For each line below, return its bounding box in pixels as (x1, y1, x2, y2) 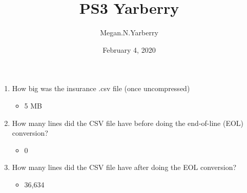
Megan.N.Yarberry (100, 27, 158, 38)
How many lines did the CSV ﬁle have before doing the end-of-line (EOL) (12, 117, 244, 128)
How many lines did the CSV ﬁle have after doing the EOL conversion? (12, 162, 237, 173)
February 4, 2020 (102, 44, 156, 55)
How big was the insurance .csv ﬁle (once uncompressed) (12, 83, 190, 94)
